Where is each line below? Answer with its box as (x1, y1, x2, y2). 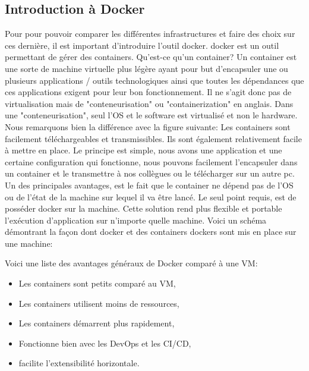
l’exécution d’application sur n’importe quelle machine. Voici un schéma (5, 213, 267, 226)
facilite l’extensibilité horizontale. (18, 357, 140, 369)
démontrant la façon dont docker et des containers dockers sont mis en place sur (5, 225, 297, 238)
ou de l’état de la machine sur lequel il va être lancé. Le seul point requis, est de (5, 190, 297, 203)
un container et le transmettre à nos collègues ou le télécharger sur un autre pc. (5, 167, 295, 180)
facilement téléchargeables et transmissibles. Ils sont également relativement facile (5, 132, 302, 144)
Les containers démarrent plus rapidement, (18, 317, 175, 329)
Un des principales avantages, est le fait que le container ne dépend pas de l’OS (5, 178, 294, 191)
